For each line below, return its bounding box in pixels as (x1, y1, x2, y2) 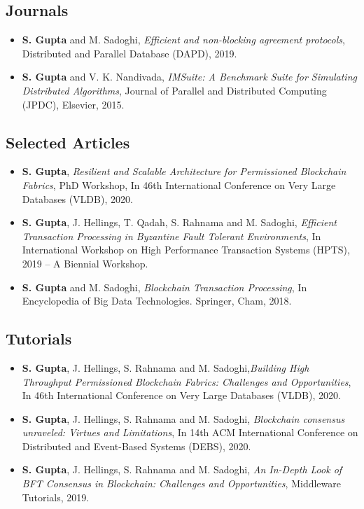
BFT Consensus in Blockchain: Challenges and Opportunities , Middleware (22, 476, 341, 491)
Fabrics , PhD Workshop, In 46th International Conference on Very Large (22, 177, 336, 192)
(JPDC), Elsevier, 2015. (22, 97, 125, 111)
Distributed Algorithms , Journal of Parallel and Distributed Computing (22, 83, 327, 97)
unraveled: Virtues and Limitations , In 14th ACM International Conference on (22, 425, 358, 440)
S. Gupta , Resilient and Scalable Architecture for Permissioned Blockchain (22, 164, 346, 179)
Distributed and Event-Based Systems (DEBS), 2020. (22, 438, 251, 453)
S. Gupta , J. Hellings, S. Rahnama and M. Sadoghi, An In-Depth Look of (22, 462, 342, 477)
